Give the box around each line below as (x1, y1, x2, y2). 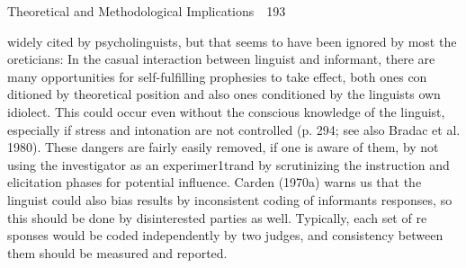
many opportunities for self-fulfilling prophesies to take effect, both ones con (7, 67, 427, 85)
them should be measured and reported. (7, 243, 228, 262)
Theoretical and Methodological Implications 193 (7, 2, 286, 20)
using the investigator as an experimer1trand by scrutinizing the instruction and (7, 155, 450, 174)
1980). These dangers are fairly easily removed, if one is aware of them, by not (7, 138, 439, 156)
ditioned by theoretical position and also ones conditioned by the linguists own (7, 85, 441, 103)
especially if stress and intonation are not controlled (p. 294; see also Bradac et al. (7, 120, 461, 138)
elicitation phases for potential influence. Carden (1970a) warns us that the (7, 173, 422, 192)
